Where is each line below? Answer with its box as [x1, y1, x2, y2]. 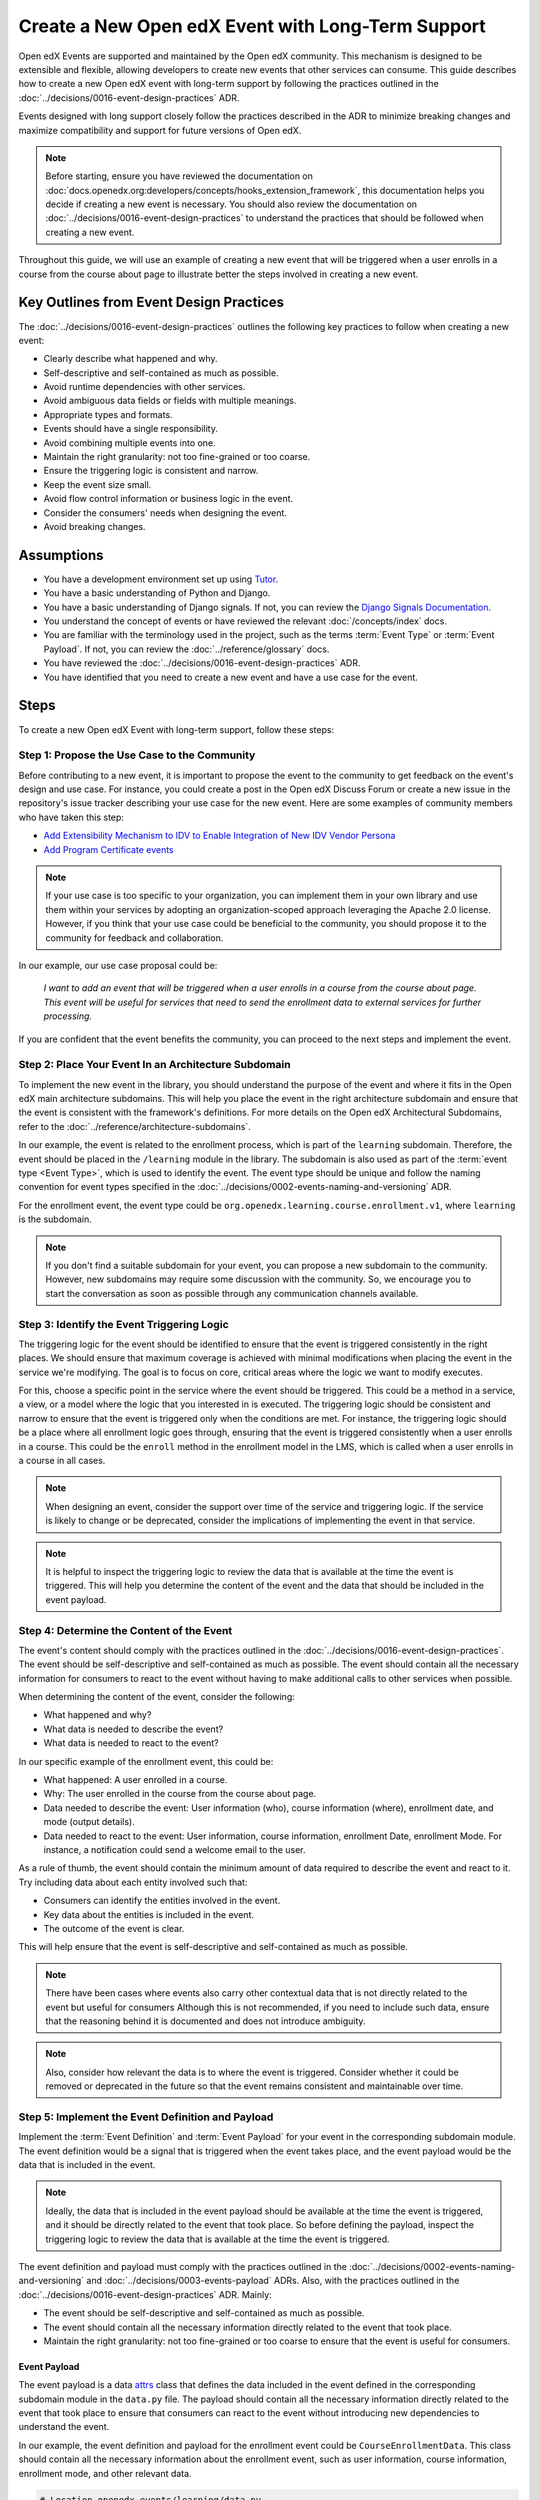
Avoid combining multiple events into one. [43, 436, 216, 449]
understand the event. [18, 2421, 110, 2433]
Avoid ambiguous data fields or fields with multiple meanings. [43, 395, 297, 407]
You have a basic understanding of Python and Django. [43, 587, 271, 599]
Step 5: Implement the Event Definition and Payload [18, 2110, 274, 2124]
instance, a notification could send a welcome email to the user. [43, 1843, 306, 1855]
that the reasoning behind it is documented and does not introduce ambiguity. [45, 2015, 366, 2027]
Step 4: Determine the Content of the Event [18, 1623, 233, 1637]
